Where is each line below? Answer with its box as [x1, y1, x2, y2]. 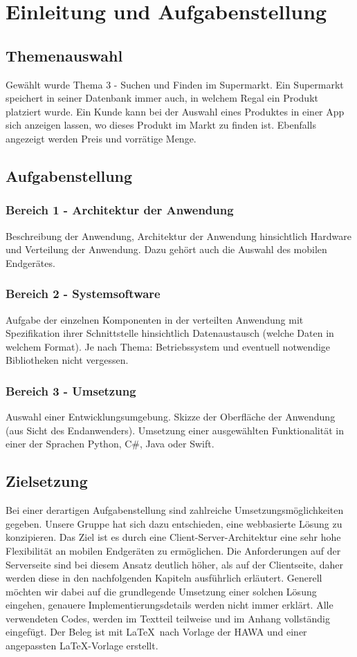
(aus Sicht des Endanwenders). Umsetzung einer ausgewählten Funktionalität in [6, 423, 344, 437]
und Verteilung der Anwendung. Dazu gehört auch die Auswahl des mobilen [6, 242, 327, 257]
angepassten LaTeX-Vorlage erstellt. [6, 638, 158, 653]
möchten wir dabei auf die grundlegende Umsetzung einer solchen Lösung [6, 584, 317, 598]
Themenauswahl [6, 44, 123, 66]
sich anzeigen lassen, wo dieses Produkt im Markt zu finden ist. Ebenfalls [6, 118, 317, 132]
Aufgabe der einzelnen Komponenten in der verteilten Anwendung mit [6, 312, 304, 326]
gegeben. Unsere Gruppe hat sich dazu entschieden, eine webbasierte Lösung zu [6, 516, 342, 530]
